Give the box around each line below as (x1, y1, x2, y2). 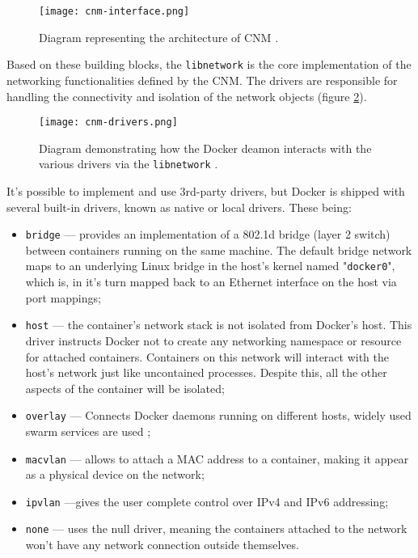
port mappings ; (25, 289, 101, 306)
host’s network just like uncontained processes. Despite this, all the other (25, 364, 387, 381)
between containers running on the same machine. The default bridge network (25, 241, 412, 258)
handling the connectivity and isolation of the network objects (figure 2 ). (6, 87, 367, 104)
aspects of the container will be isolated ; (25, 379, 225, 396)
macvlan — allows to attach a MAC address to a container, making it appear (25, 450, 409, 467)
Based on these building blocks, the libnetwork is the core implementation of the (6, 56, 412, 73)
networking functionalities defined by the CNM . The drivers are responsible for (6, 71, 398, 88)
